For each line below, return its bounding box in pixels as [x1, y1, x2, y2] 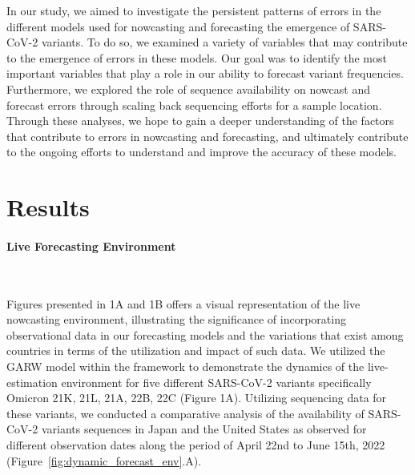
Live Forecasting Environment [6, 237, 176, 254]
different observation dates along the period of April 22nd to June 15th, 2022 [6, 437, 385, 453]
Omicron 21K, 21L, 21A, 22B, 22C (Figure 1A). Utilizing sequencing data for [6, 389, 387, 406]
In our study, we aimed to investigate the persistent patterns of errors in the [6, 2, 381, 18]
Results [6, 191, 90, 223]
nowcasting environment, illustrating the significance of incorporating [6, 311, 346, 328]
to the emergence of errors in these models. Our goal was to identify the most [6, 49, 387, 66]
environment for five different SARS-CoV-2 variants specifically [61, 373, 372, 390]
